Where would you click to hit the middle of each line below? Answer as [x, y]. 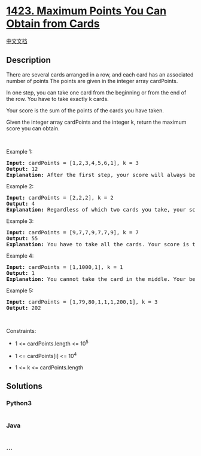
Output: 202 [24, 308]
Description [28, 60]
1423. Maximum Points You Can [86, 11]
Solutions [25, 386]
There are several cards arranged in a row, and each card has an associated [100, 74]
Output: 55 [22, 238]
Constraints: [21, 330]
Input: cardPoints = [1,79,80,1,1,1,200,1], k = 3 [82, 302]
